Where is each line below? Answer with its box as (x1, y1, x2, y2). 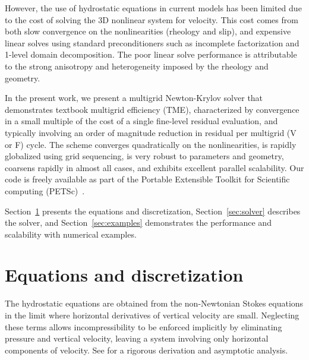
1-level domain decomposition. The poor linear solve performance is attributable (5, 48, 297, 61)
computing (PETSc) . (5, 184, 85, 197)
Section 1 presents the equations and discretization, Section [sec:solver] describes (5, 204, 301, 217)
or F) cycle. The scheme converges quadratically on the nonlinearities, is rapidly (5, 138, 297, 150)
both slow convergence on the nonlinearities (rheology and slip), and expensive (5, 25, 291, 37)
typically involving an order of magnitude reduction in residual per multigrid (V (5, 126, 297, 138)
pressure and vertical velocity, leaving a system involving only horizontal (5, 332, 269, 345)
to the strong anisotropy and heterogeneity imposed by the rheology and (5, 59, 269, 72)
